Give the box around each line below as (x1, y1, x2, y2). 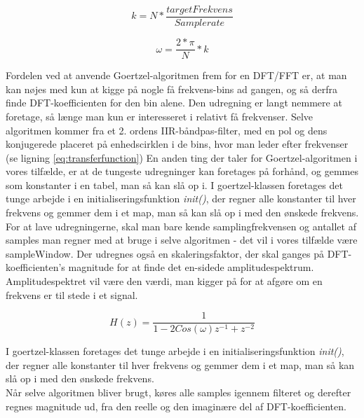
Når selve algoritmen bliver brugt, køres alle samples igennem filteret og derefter (6, 385, 351, 400)
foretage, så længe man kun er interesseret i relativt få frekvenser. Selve (6, 109, 314, 123)
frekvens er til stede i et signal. (6, 287, 138, 302)
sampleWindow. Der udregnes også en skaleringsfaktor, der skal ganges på (6, 246, 324, 260)
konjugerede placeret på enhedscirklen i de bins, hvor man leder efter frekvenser (6, 137, 349, 151)
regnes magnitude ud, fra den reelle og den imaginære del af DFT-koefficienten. (6, 398, 346, 413)
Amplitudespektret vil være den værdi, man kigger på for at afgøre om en (6, 274, 323, 288)
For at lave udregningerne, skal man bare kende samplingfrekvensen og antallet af (6, 218, 356, 233)
